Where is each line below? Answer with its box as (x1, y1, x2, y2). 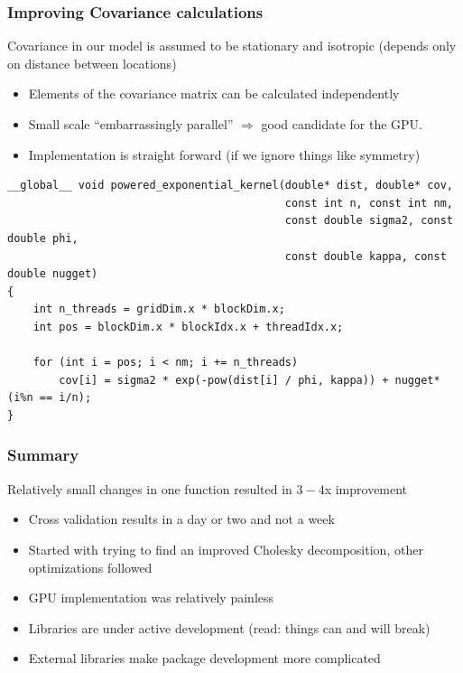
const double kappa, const (284, 249, 447, 263)
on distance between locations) (7, 53, 177, 72)
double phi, (7, 231, 79, 245)
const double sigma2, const (284, 214, 453, 228)
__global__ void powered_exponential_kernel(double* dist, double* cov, (7, 179, 453, 192)
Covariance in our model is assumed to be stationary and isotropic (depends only (7, 36, 457, 55)
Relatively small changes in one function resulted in (7, 479, 292, 498)
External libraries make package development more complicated (28, 649, 381, 668)
